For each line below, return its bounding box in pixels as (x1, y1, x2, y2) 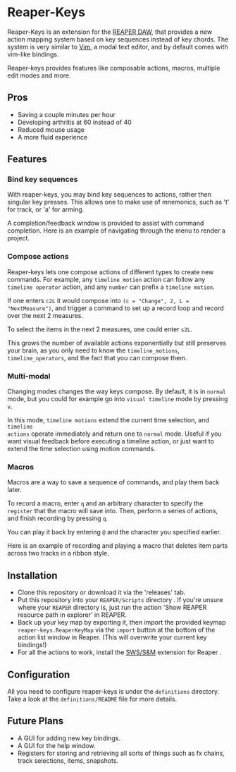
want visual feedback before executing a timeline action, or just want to (7, 437, 215, 446)
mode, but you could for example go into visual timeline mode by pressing (7, 395, 228, 403)
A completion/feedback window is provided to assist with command (7, 219, 204, 228)
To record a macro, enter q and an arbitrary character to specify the (7, 499, 204, 508)
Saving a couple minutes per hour (17, 110, 116, 118)
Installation (7, 569, 58, 582)
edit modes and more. (7, 71, 71, 80)
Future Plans (7, 715, 64, 727)
